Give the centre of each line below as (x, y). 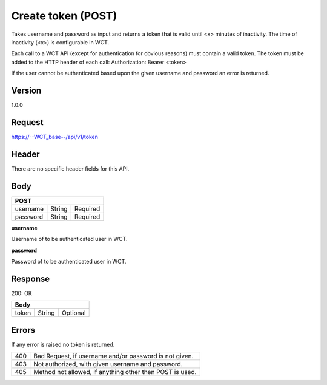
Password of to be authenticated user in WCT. (69, 261)
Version (26, 90)
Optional (74, 313)
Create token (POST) (64, 16)
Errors (23, 330)
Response (31, 278)
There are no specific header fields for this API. (70, 169)
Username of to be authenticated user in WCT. (69, 239)
